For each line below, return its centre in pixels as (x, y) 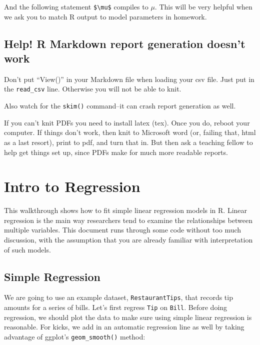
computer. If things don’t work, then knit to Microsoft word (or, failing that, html (130, 132)
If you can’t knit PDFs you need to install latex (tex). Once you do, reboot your (127, 122)
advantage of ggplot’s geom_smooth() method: (75, 336)
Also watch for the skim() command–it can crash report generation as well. (120, 106)
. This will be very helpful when (203, 6)
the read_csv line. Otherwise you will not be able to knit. (93, 89)
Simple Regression (52, 276)
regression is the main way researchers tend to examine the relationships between (128, 220)
